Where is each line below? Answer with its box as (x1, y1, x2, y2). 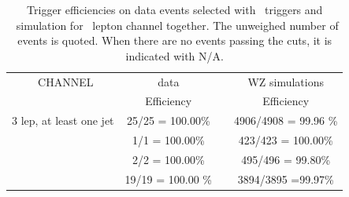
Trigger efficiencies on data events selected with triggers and (27, 2, 323, 17)
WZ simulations (247, 73, 325, 89)
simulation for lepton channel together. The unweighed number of (16, 16, 339, 33)
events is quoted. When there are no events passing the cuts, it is (17, 32, 332, 49)
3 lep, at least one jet (12, 112, 114, 129)
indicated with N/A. (125, 47, 224, 64)
